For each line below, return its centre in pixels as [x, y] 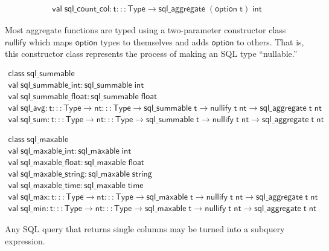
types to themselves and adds [155, 41]
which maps [51, 41]
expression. [25, 240]
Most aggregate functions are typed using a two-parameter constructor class [145, 30]
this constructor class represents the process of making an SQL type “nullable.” [151, 54]
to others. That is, [270, 41]
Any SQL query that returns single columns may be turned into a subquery [145, 229]
